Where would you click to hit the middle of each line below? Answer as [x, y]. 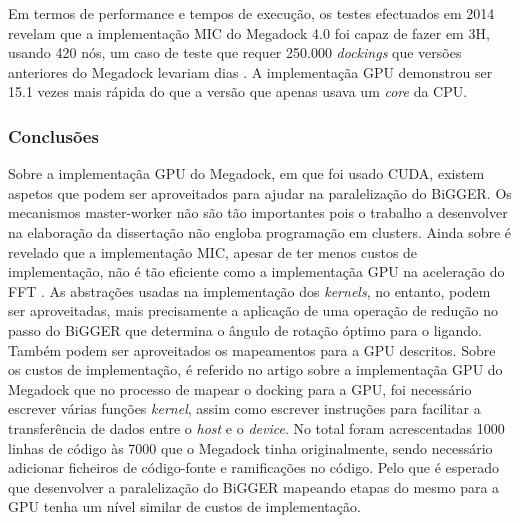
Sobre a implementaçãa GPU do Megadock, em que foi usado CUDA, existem [246, 173]
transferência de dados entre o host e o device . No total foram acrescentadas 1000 [256, 427]
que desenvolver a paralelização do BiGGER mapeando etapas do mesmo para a [254, 486]
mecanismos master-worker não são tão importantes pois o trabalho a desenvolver [258, 212]
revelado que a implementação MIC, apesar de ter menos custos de [213, 251]
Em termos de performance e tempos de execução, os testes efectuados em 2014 [251, 13]
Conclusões [53, 135]
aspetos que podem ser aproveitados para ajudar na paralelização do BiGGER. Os [260, 192]
